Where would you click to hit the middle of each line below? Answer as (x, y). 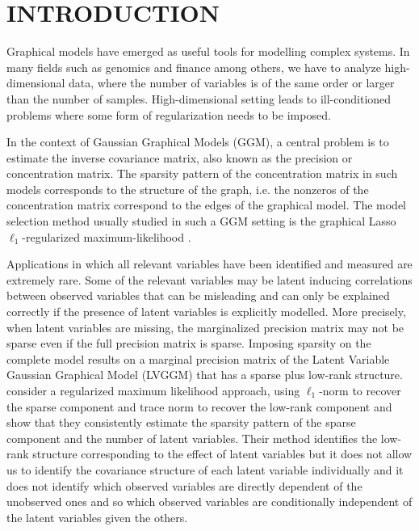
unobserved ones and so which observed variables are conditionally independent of (209, 501)
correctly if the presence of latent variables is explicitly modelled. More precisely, (206, 312)
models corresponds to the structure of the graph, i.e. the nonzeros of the (188, 189)
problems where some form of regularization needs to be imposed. (169, 114)
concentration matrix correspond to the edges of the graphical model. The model (207, 205)
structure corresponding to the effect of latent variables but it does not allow (222, 454)
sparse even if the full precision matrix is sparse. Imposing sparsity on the (189, 343)
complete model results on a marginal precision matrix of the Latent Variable (198, 358)
